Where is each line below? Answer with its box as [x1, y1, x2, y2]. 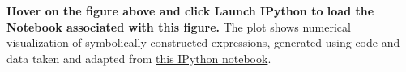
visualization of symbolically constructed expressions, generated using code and [6, 34, 400, 51]
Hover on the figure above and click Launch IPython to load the [6, 2, 374, 19]
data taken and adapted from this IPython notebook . [6, 49, 271, 66]
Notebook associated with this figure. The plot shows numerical [6, 18, 351, 35]
